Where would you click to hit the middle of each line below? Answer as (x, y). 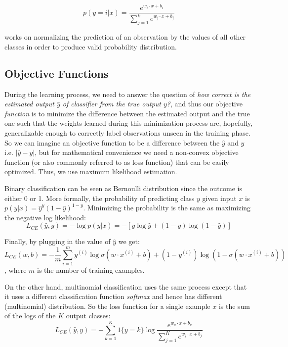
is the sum (234, 306)
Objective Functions (57, 73)
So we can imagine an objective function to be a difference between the (112, 142)
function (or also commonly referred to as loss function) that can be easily (117, 162)
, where (16, 270)
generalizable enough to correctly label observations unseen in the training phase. (127, 133)
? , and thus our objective (205, 104)
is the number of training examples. (91, 270)
